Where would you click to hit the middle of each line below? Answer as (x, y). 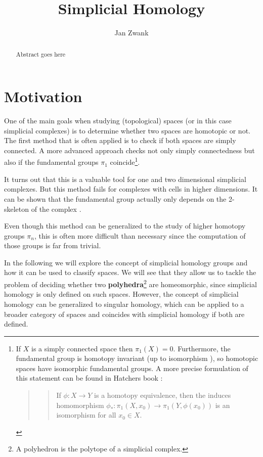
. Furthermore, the (202, 348)
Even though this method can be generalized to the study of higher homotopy (125, 226)
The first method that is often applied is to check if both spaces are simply (120, 140)
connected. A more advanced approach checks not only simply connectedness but (129, 150)
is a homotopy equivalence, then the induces (163, 395)
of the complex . (56, 209)
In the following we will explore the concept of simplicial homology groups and (126, 262)
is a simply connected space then (82, 348)
